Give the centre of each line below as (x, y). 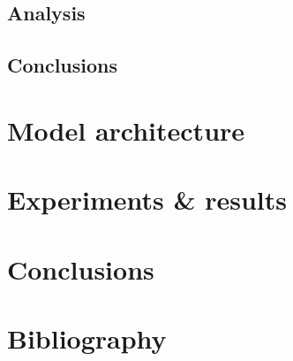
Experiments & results (147, 200)
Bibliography (87, 338)
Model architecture (126, 130)
